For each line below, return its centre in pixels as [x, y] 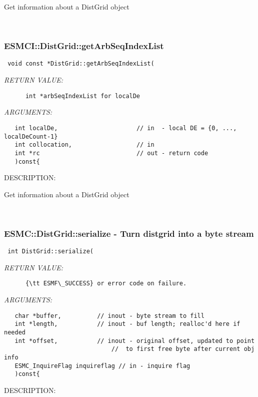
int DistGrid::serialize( [50, 252]
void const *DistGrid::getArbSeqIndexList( [81, 64]
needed [15, 332]
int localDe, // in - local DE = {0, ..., [126, 128]
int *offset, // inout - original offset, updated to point [135, 341]
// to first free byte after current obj [183, 349]
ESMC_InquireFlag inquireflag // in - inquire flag [102, 366]
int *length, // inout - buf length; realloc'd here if [127, 324]
